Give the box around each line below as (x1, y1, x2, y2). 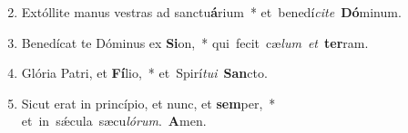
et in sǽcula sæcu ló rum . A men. (21, 111, 207, 130)
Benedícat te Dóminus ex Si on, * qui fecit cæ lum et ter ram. (21, 33, 369, 52)
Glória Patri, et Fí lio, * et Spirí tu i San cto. (21, 63, 268, 82)
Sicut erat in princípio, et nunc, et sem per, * (21, 93, 276, 112)
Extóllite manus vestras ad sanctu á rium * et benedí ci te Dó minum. (21, 3, 402, 21)
